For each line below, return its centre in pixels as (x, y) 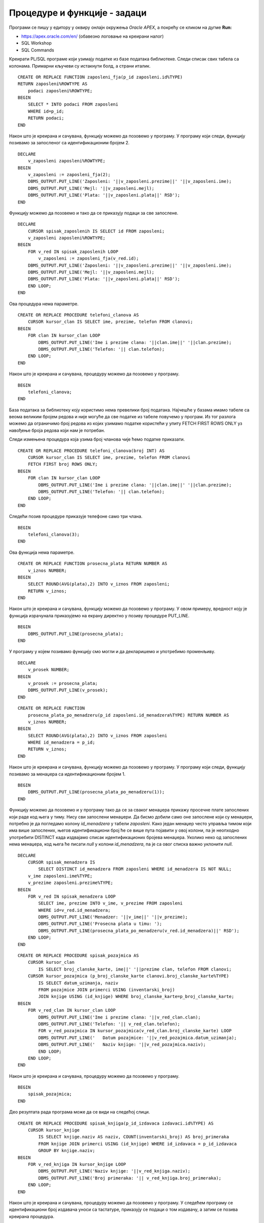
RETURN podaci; (46, 118)
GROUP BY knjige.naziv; (67, 1151)
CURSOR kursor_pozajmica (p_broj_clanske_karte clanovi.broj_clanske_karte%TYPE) (128, 976)
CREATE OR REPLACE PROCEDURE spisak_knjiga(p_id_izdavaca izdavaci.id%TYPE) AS (116, 1123)
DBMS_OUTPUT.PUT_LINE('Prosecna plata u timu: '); (100, 924)
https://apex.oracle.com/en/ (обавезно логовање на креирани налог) (92, 36)
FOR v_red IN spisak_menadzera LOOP (72, 896)
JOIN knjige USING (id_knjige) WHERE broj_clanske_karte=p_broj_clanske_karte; (136, 997)
